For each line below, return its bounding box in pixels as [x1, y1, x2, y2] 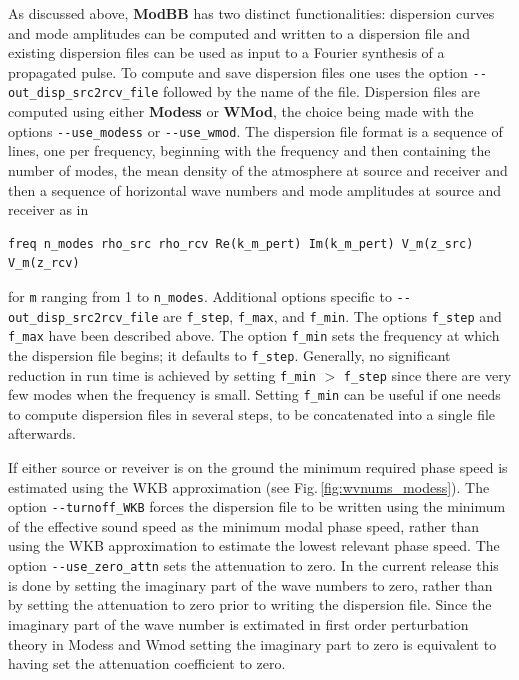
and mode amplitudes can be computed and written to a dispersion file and [8, 22, 470, 43]
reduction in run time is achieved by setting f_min [8, 364, 316, 385]
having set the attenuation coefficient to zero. [8, 653, 286, 674]
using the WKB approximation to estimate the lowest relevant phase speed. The [8, 535, 500, 556]
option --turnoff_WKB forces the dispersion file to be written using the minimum [8, 496, 506, 517]
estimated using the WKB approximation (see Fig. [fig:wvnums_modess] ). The [8, 476, 490, 497]
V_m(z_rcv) [8, 256, 80, 271]
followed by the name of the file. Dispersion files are [163, 81, 481, 102]
